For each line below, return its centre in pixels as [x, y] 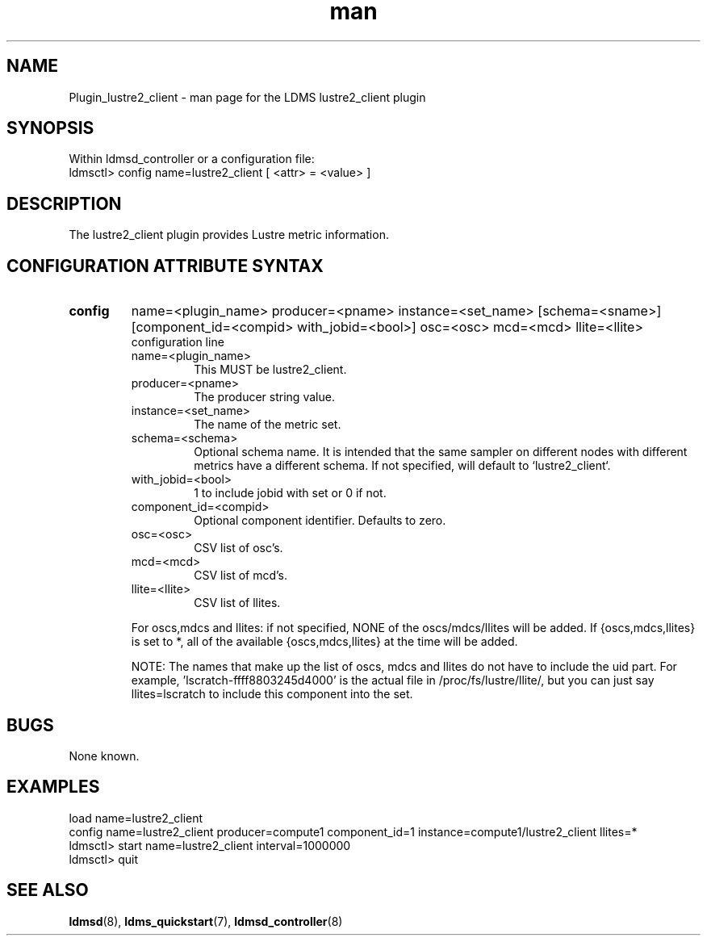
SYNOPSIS [50, 128]
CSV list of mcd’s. [241, 576]
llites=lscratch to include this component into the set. [272, 694]
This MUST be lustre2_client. [270, 370]
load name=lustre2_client [136, 818]
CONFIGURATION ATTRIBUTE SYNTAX [165, 266]
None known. [104, 756]
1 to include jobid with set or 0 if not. [290, 493]
